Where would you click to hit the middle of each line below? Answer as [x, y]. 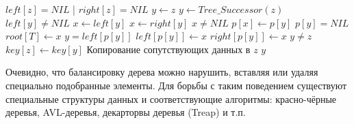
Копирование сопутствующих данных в [168, 49]
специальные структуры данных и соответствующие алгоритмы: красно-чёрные [171, 98]
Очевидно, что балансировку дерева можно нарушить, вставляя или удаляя [162, 72]
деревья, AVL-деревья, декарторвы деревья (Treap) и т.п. [126, 112]
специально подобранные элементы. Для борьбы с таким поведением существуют [176, 85]
